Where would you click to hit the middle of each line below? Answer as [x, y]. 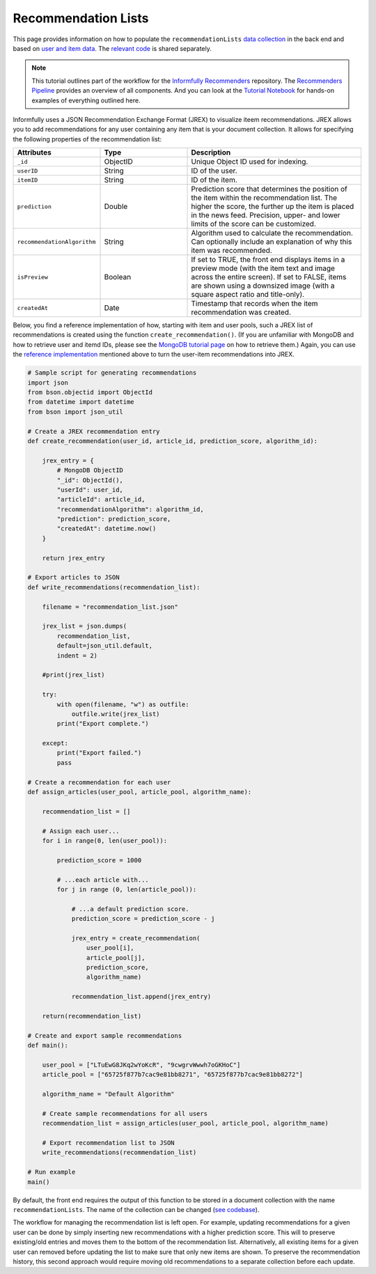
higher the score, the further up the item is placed [273, 207]
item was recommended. [232, 251]
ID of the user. [214, 171]
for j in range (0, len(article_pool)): [127, 889]
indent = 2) [77, 655]
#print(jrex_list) [73, 675]
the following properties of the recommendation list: [87, 139]
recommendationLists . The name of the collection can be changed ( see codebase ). [136, 1210]
